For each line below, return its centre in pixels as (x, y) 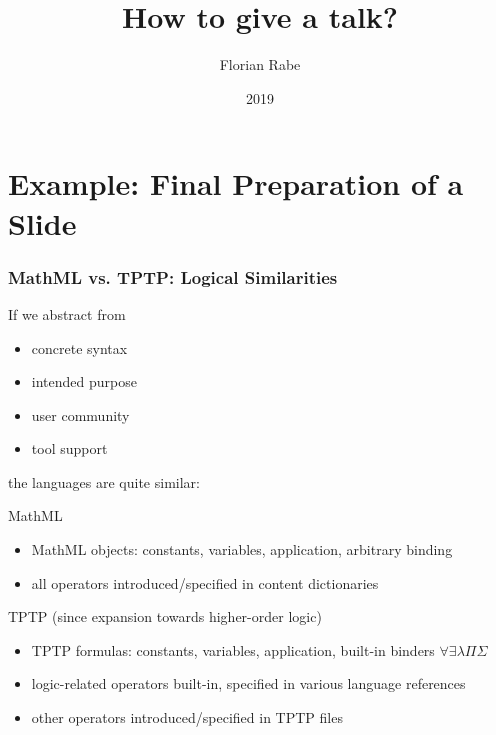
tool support (69, 448)
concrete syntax (79, 347)
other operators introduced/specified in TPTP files (187, 717)
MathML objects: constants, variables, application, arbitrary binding (242, 549)
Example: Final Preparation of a (236, 183)
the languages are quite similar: (104, 481)
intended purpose (84, 381)
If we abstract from (67, 313)
